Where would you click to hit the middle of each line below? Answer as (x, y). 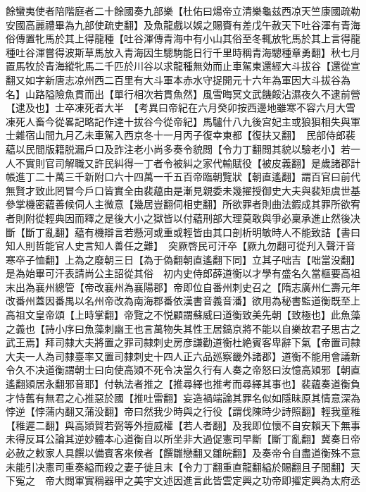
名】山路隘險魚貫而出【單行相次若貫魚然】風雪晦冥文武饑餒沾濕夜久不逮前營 (183, 93)
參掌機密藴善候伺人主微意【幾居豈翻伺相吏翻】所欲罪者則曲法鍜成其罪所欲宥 (183, 204)
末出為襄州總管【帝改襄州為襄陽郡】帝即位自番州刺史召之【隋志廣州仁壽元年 (183, 287)
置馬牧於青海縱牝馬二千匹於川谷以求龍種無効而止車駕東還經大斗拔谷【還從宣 (183, 66)
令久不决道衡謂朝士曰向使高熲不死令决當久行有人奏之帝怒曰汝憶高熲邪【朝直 (183, 370)
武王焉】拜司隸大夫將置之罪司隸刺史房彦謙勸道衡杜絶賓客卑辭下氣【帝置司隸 (183, 342)
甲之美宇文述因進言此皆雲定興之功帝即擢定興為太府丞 (237, 480)
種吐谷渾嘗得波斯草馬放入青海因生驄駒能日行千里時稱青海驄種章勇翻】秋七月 (183, 52)
